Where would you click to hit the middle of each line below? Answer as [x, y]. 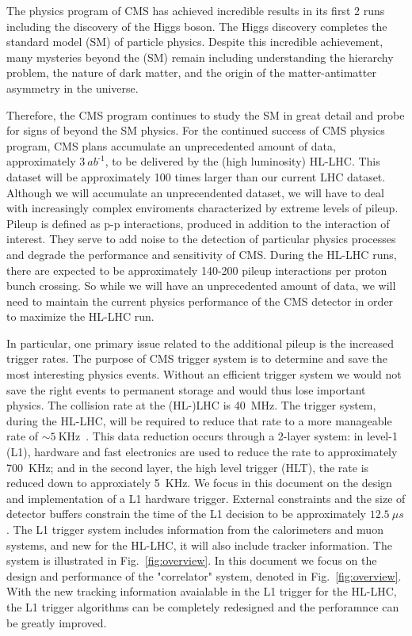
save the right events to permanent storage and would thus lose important [186, 389]
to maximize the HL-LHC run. [80, 316]
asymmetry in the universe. [72, 88]
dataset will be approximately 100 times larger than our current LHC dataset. [196, 176]
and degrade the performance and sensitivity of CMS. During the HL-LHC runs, [202, 254]
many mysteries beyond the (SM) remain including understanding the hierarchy [200, 57]
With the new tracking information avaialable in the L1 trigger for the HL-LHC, [202, 591]
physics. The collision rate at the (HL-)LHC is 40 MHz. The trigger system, [191, 405]
